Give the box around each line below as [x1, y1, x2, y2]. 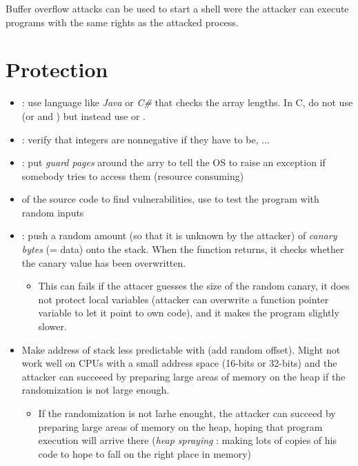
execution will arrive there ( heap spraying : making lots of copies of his [38, 433, 337, 447]
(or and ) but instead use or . [21, 108, 146, 123]
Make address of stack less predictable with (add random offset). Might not [21, 342, 341, 356]
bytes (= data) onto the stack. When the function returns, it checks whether [21, 242, 344, 256]
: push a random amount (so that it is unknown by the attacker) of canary [21, 228, 337, 243]
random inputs [21, 205, 84, 219]
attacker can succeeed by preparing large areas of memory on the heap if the [21, 369, 346, 383]
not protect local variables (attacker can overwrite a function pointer [38, 292, 329, 306]
